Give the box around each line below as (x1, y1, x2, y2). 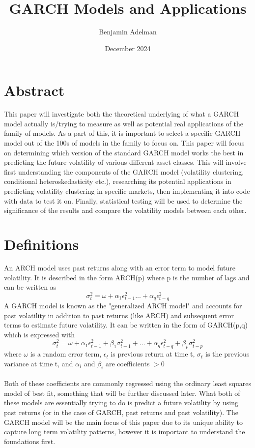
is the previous (205, 349, 250, 359)
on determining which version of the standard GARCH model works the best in (4, 147, 244, 157)
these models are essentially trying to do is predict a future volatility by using (4, 397, 239, 408)
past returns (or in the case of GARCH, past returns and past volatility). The (4, 407, 238, 417)
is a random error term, (30, 349, 102, 359)
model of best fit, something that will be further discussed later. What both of (4, 388, 240, 398)
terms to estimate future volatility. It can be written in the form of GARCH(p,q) (4, 320, 248, 330)
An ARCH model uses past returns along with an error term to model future (4, 262, 235, 272)
